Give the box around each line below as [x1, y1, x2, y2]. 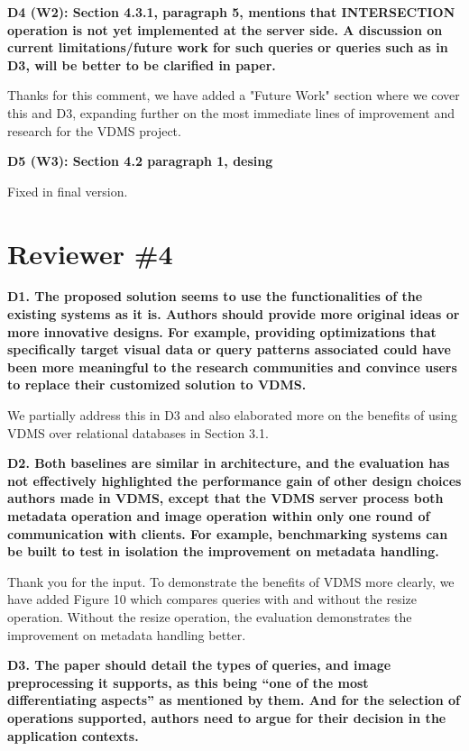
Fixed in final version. [7, 181, 128, 200]
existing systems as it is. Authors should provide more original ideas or [7, 305, 460, 324]
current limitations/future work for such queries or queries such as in [7, 38, 448, 57]
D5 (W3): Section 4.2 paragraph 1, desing [7, 151, 273, 170]
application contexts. [7, 726, 139, 745]
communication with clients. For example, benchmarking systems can [7, 524, 448, 543]
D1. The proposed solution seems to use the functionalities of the [7, 287, 423, 306]
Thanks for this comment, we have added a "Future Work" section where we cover [7, 86, 460, 105]
